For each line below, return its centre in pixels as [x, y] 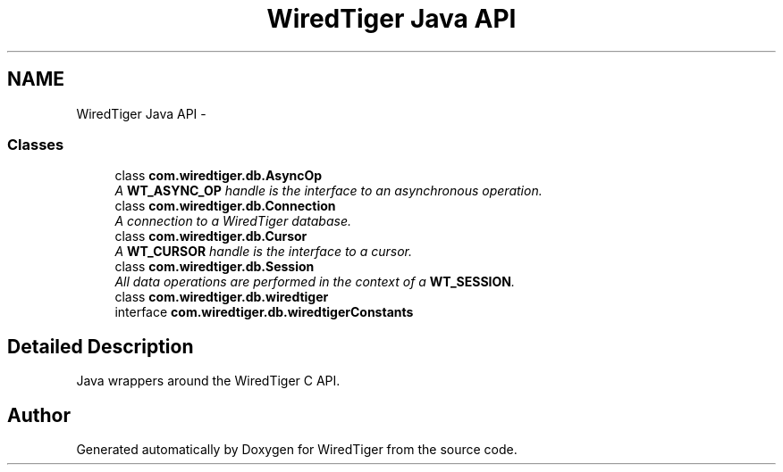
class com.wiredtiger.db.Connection [225, 206]
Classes [36, 144]
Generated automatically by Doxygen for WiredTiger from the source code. [297, 450]
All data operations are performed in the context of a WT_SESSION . [315, 282]
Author [39, 415]
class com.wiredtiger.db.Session [215, 267]
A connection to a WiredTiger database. [233, 221]
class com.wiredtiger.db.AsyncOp [219, 176]
